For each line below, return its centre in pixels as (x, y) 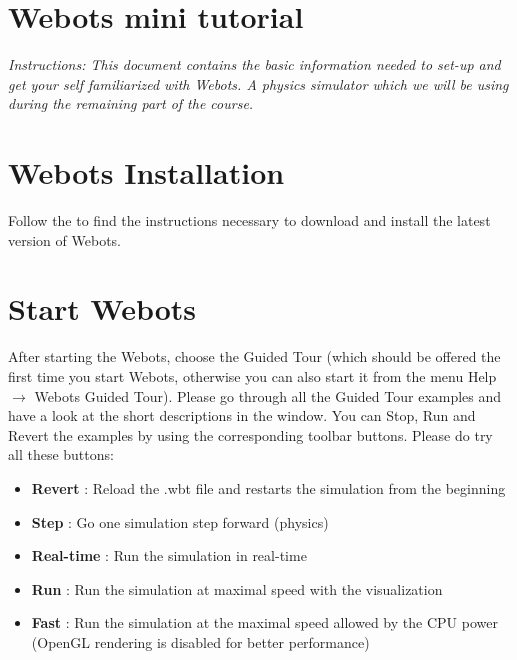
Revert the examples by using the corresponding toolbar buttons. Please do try (250, 434)
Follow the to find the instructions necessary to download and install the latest (249, 220)
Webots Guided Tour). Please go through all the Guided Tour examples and (268, 395)
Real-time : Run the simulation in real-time (169, 555)
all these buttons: (61, 454)
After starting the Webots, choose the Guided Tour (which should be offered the (254, 356)
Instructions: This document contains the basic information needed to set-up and (254, 64)
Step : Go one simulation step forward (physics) (180, 521)
